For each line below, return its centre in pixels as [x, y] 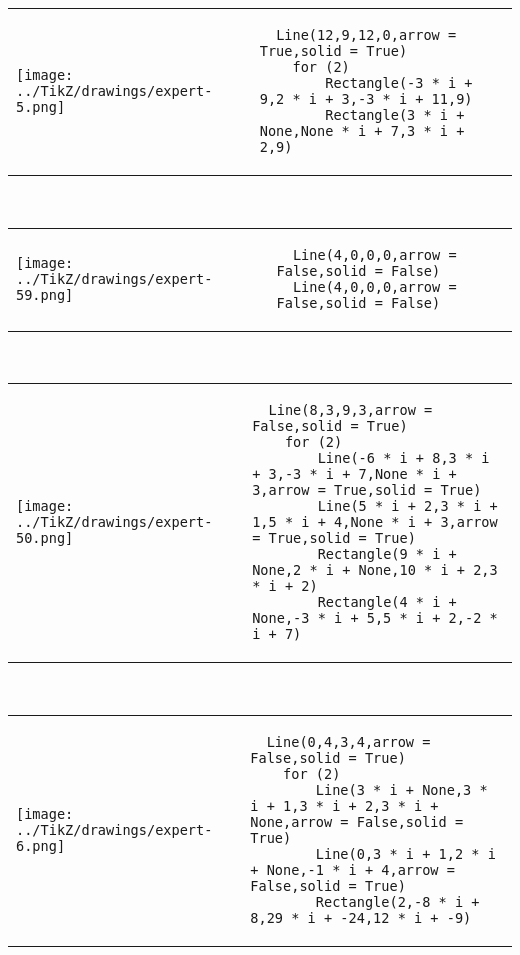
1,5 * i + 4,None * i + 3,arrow [375, 522]
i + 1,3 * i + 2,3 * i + [344, 805]
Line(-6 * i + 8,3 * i [403, 458]
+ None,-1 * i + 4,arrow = [352, 869]
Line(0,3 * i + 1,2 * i [405, 853]
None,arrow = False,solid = [357, 821]
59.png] [45, 294]
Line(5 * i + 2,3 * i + [407, 506]
